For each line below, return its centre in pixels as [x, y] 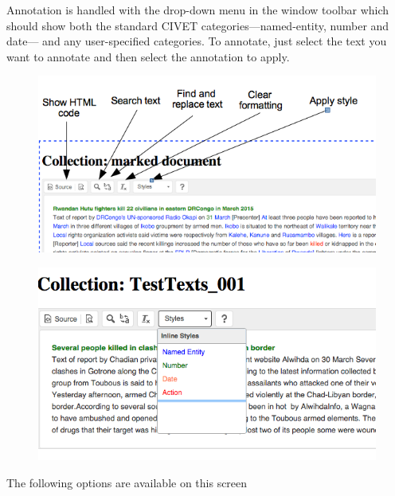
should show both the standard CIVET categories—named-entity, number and [198, 25]
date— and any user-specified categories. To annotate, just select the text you [197, 41]
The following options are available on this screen [127, 482]
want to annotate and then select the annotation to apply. [148, 56]
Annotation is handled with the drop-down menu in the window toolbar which [198, 10]
